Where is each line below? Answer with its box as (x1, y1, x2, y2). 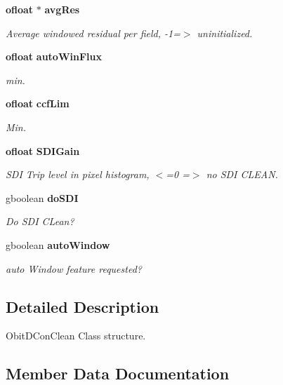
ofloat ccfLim (6, 96, 70, 111)
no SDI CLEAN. (206, 167, 278, 182)
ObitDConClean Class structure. (6, 328, 146, 343)
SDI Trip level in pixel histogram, (6, 167, 150, 182)
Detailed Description (6, 295, 159, 317)
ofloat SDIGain (6, 143, 80, 158)
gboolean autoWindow (6, 237, 110, 252)
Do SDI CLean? (6, 214, 74, 229)
